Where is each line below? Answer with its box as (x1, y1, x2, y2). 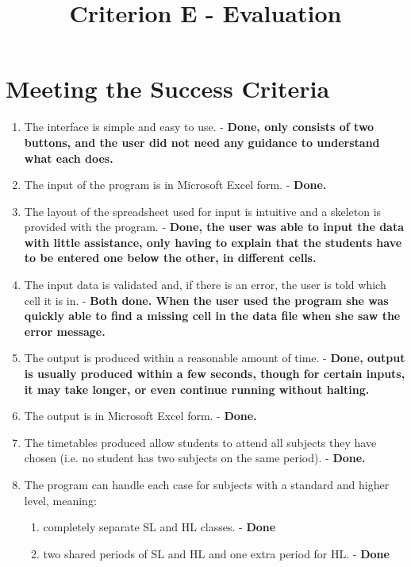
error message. (24, 322, 106, 339)
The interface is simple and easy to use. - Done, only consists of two (24, 118, 375, 135)
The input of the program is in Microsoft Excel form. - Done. (24, 176, 327, 193)
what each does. (24, 149, 113, 166)
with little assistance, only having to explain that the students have (24, 233, 402, 250)
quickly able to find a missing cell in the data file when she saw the (24, 307, 401, 324)
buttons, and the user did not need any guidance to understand (24, 133, 380, 150)
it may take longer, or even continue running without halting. (24, 380, 370, 397)
